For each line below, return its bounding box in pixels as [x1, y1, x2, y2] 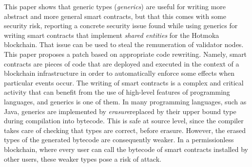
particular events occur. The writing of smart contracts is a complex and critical [4, 77, 244, 87]
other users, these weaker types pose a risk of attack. [4, 153, 161, 164]
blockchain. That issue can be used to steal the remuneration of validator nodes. [4, 39, 244, 50]
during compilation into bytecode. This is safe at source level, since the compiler [4, 116, 244, 126]
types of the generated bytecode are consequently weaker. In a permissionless [4, 134, 234, 145]
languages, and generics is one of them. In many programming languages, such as [4, 96, 247, 106]
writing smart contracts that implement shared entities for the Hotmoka [4, 30, 219, 40]
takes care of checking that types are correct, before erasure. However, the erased [4, 125, 246, 135]
